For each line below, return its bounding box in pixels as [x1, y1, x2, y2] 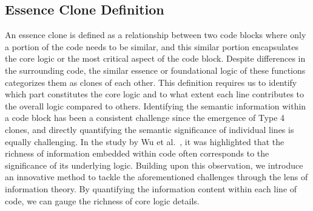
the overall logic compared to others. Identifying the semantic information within [5, 99, 306, 112]
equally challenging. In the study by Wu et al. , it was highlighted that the [5, 135, 284, 148]
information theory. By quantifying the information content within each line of [5, 182, 297, 195]
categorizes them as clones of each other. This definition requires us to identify [5, 76, 297, 88]
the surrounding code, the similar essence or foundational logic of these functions [5, 63, 306, 76]
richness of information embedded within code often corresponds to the [5, 147, 269, 160]
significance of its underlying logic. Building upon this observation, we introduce [5, 158, 303, 171]
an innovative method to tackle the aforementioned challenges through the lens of [5, 170, 308, 183]
